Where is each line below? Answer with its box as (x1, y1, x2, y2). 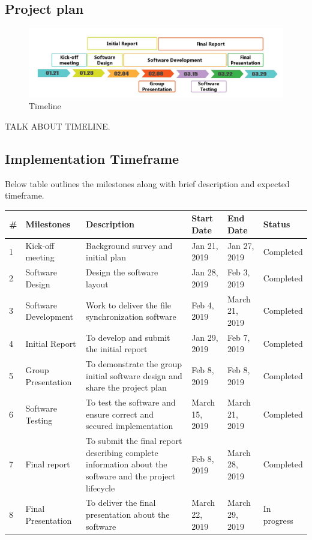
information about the (86, 458, 167, 470)
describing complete (86, 446, 158, 458)
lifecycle (86, 481, 115, 494)
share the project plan (86, 381, 167, 394)
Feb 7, (227, 331, 250, 343)
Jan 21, (191, 239, 218, 251)
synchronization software (86, 310, 176, 323)
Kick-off (25, 239, 55, 251)
